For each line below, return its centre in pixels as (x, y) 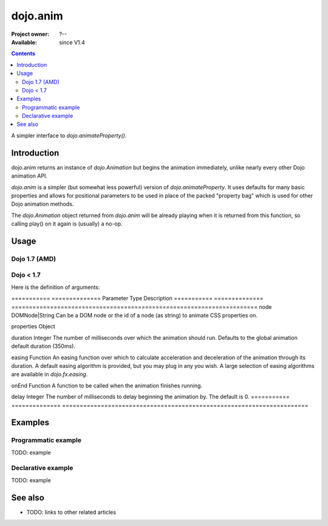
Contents (23, 54)
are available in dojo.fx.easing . (50, 375)
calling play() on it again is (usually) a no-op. (67, 224)
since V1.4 (72, 42)
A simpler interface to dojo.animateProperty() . (69, 135)
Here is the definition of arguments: (56, 287)
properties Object (33, 327)
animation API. (29, 176)
